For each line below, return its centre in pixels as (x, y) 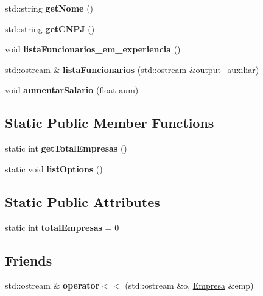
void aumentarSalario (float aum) (72, 90)
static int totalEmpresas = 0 (62, 227)
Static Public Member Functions (110, 123)
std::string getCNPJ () (50, 28)
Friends (29, 260)
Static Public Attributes (82, 201)
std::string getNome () (49, 8)
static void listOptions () (54, 168)
